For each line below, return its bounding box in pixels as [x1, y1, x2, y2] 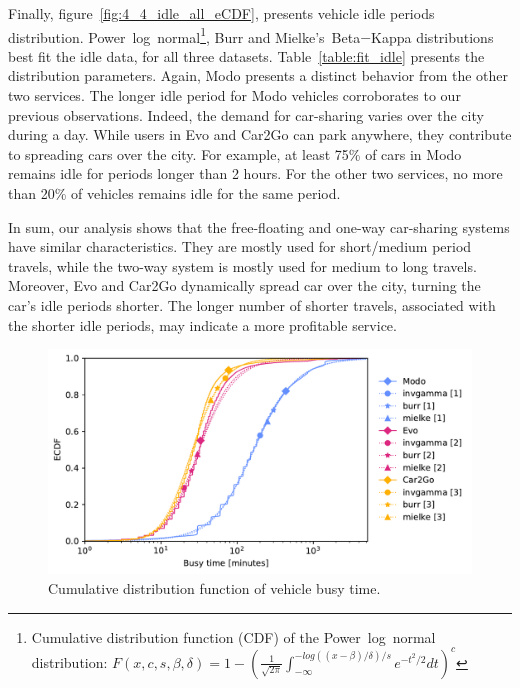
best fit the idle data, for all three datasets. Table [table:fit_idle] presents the [8, 45, 485, 66]
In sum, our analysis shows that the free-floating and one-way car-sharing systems [8, 216, 510, 237]
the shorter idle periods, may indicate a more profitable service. [8, 314, 397, 335]
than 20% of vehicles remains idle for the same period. [8, 183, 341, 203]
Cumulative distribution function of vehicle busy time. [48, 578, 381, 598]
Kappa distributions [371, 26, 494, 47]
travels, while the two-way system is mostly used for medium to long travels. [8, 255, 477, 276]
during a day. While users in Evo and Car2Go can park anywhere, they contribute [8, 124, 512, 145]
